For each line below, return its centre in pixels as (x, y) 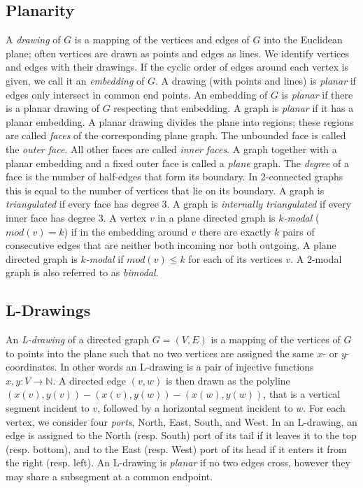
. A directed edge (90, 380)
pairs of (299, 231)
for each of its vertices (235, 258)
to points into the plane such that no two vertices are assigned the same (160, 353)
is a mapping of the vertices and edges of (162, 40)
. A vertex (125, 217)
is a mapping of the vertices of (276, 339)
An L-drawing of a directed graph (78, 339)
